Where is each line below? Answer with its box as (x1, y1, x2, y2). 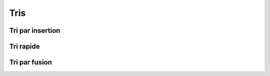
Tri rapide (9, 42, 40, 51)
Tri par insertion (9, 26, 60, 35)
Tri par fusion (9, 58, 52, 67)
